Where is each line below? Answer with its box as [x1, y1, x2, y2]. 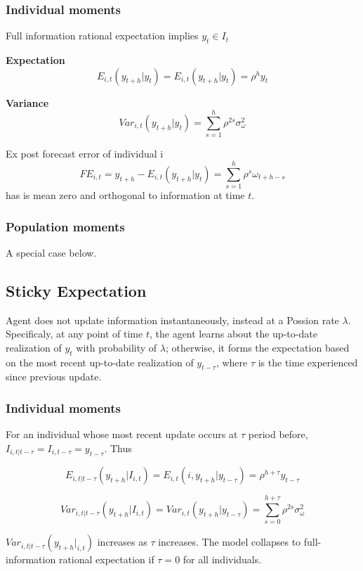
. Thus [104, 440, 132, 455]
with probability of [76, 340, 157, 354]
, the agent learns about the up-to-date [149, 326, 317, 341]
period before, [248, 427, 308, 442]
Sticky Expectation [6, 279, 147, 301]
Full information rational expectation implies [6, 28, 199, 43]
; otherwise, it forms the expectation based [165, 340, 350, 354]
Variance [6, 95, 49, 110]
